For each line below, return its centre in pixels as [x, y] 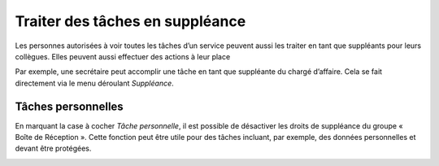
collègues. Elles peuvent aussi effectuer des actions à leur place [123, 56]
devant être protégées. [53, 149]
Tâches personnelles [69, 106]
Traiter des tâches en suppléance [130, 21]
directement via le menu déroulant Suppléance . [94, 83]
